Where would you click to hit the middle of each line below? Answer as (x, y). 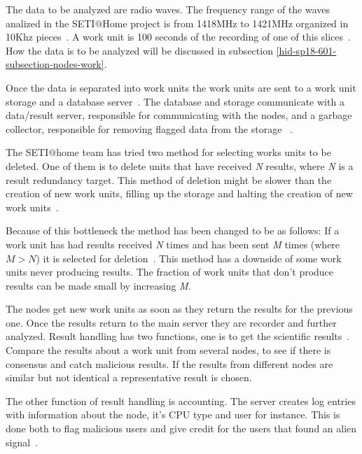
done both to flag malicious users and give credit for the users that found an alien (181, 428)
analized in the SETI (50, 23)
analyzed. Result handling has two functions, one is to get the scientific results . (178, 336)
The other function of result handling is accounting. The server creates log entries (181, 400)
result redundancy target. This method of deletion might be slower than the (169, 179)
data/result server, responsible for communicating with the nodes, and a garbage (179, 115)
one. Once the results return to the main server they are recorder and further (171, 322)
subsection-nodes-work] (55, 64)
